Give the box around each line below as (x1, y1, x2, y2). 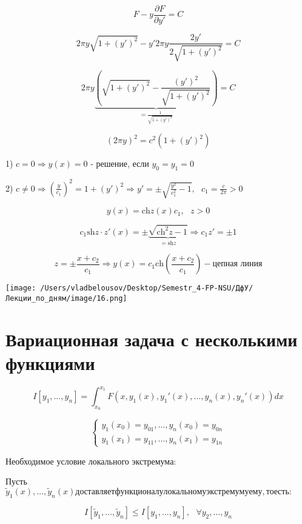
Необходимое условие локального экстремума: (5, 454, 176, 467)
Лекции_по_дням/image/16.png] (5, 294, 127, 303)
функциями (5, 350, 95, 375)
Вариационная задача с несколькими (5, 326, 298, 351)
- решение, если (90, 157, 149, 170)
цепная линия (212, 260, 263, 269)
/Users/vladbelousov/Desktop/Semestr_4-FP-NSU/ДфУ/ (40, 284, 253, 293)
